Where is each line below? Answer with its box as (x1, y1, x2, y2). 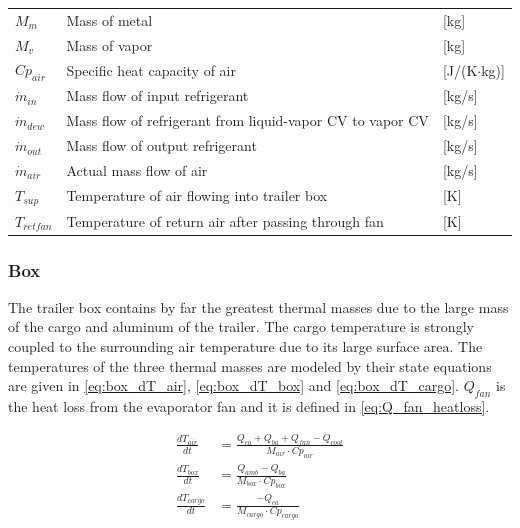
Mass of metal (66, 9, 153, 30)
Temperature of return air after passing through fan (66, 210, 384, 231)
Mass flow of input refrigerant (66, 85, 249, 106)
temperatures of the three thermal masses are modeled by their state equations (8, 355, 492, 376)
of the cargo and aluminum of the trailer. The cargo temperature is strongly (8, 316, 474, 337)
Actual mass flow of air (66, 160, 208, 181)
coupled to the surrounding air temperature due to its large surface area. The (8, 336, 483, 357)
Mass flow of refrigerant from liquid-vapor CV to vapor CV (66, 110, 429, 131)
